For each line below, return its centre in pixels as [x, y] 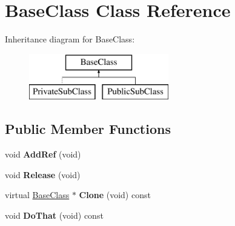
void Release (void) [43, 174]
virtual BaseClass [37, 195]
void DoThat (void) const [54, 215]
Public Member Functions [88, 129]
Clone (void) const [115, 195]
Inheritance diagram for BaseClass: [70, 39]
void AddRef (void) [43, 154]
